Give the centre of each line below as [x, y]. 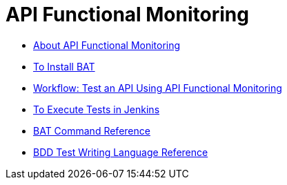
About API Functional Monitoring [107, 45]
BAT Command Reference [92, 130]
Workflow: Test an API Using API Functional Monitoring [158, 88]
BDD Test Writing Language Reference [121, 152]
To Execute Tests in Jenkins [97, 109]
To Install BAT [64, 66]
